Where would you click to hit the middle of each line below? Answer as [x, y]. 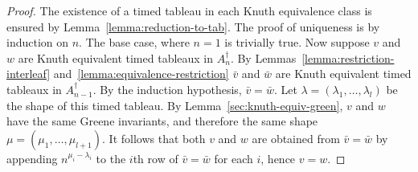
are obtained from [296, 138]
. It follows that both [154, 138]
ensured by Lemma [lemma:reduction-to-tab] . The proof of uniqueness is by [193, 26]
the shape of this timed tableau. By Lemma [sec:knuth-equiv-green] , [175, 105]
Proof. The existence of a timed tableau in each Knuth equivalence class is [189, 10]
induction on [38, 42]
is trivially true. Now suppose [297, 42]
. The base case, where [134, 42]
